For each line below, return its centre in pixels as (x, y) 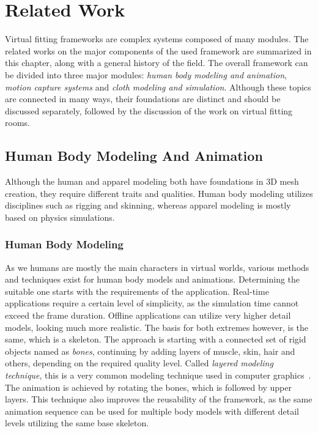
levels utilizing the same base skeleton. (77, 423)
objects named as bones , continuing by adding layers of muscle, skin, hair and (150, 351)
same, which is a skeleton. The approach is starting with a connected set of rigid (156, 339)
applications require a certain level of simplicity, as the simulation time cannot (152, 303)
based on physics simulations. (60, 217)
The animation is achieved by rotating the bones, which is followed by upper (148, 387)
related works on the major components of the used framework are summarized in (158, 50)
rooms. (17, 123)
